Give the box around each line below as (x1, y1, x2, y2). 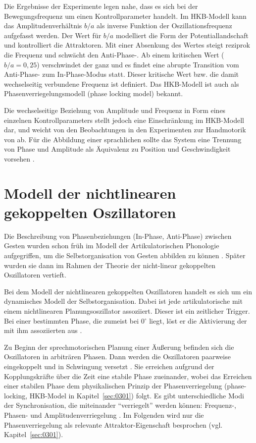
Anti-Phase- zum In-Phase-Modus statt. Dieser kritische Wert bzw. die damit (4, 69, 239, 79)
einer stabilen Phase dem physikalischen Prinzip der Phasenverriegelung (4, 381, 222, 391)
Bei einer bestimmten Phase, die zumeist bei (4, 315, 139, 326)
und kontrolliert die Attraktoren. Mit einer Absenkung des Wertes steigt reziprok (4, 40, 250, 50)
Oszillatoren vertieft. (4, 270, 66, 280)
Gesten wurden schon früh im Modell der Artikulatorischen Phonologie (4, 240, 219, 251)
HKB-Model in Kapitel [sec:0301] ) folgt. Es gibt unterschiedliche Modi (29, 390, 244, 400)
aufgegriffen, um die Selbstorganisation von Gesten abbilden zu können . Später (4, 250, 246, 260)
